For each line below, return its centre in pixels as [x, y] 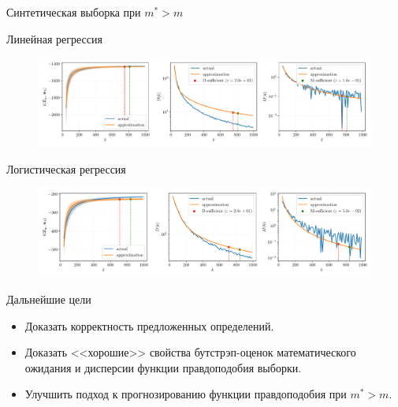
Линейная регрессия [54, 38]
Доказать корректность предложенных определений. [149, 325]
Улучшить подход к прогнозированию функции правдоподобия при [186, 394]
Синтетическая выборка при [74, 12]
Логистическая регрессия [66, 168]
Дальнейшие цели [49, 299]
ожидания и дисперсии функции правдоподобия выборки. [163, 367]
